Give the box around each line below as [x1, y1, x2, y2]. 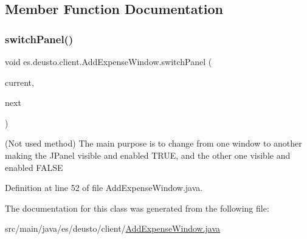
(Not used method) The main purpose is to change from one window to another [5, 137, 302, 150]
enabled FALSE [5, 161, 63, 173]
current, [5, 75, 34, 88]
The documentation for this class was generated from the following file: [5, 201, 269, 214]
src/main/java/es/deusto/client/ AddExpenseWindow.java [5, 222, 221, 235]
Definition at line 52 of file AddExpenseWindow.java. [5, 181, 203, 194]
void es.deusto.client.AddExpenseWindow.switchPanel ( [5, 55, 212, 68]
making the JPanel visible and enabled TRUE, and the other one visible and [5, 148, 291, 161]
